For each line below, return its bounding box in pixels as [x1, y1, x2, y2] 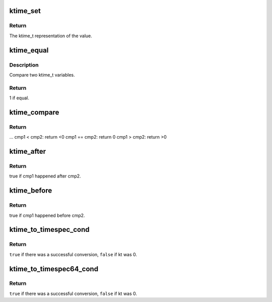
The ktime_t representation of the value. [9, 33, 93, 39]
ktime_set [9, 7, 41, 15]
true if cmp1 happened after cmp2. [9, 173, 81, 179]
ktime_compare [9, 108, 59, 116]
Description [9, 61, 39, 68]
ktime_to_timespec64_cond [9, 265, 98, 273]
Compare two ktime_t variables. [9, 72, 75, 78]
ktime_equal [9, 46, 49, 54]
